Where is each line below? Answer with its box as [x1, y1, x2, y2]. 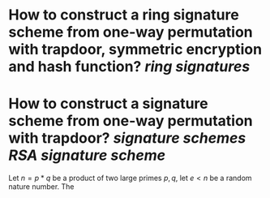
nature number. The [8, 182, 75, 192]
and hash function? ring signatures [8, 58, 251, 76]
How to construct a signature [8, 95, 208, 113]
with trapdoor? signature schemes [8, 129, 246, 148]
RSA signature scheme [8, 146, 166, 165]
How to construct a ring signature [8, 6, 239, 24]
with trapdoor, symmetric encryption [8, 41, 262, 58]
